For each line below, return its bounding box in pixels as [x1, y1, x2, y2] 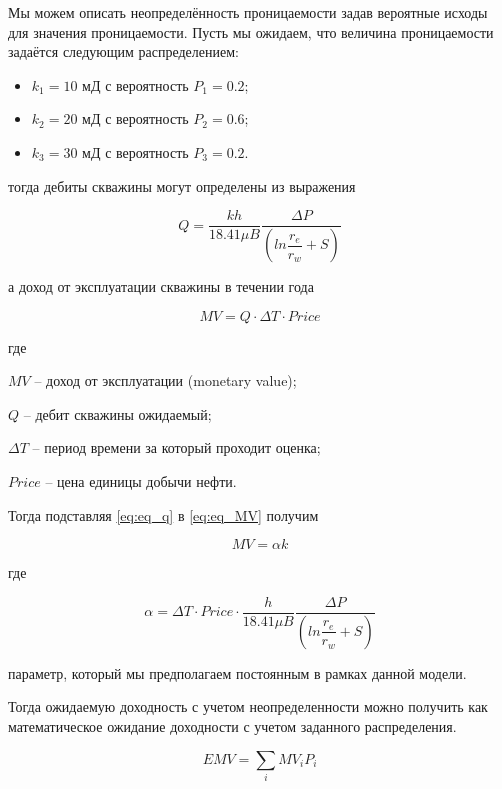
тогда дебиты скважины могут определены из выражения [8, 175, 356, 196]
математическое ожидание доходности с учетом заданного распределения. [8, 715, 457, 736]
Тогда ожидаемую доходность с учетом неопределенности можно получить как [8, 696, 488, 717]
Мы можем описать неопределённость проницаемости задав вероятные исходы [8, 2, 488, 22]
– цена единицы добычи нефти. [45, 471, 237, 492]
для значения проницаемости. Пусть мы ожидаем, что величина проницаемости [8, 21, 494, 42]
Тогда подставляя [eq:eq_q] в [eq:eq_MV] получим [8, 504, 319, 525]
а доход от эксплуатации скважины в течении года [8, 276, 314, 297]
